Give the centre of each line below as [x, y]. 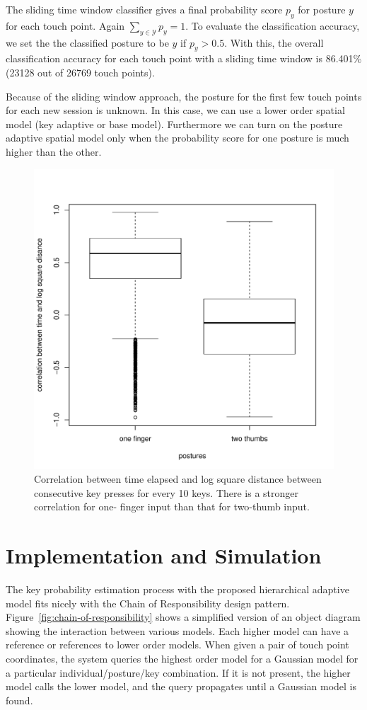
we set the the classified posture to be [87, 42]
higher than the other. [54, 151]
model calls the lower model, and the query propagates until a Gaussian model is [181, 686]
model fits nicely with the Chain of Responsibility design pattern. [148, 603]
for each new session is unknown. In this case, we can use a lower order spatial [175, 110]
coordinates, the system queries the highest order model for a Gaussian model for [182, 659]
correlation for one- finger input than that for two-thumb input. [172, 506]
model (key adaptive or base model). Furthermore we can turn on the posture [174, 124]
